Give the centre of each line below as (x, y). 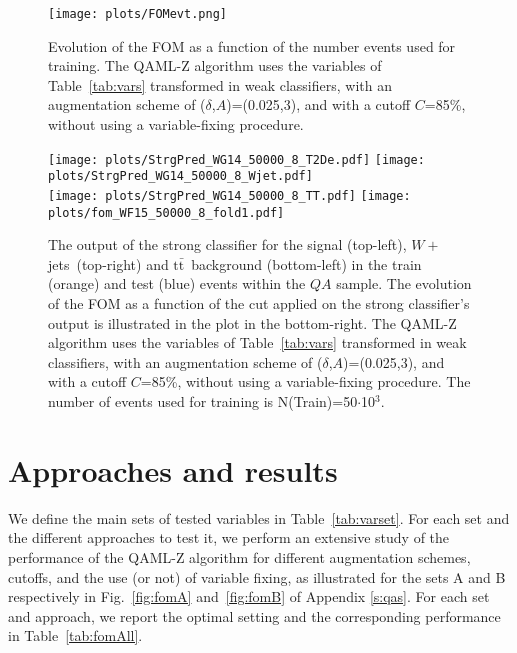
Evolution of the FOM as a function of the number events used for (252, 45)
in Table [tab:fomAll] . (75, 635)
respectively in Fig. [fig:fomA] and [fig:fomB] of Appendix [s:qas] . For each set (249, 596)
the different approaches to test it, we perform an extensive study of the (229, 537)
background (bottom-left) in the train (306, 263)
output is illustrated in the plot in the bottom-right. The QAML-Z (252, 322)
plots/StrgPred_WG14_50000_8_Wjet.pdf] (180, 176)
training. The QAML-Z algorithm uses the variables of (215, 65)
